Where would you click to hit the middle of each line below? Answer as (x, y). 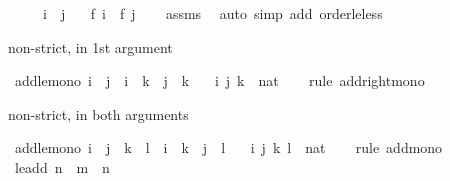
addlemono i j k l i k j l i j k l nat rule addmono (228, 147)
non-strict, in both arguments (98, 113)
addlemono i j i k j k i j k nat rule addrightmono (219, 80)
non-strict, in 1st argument (90, 46)
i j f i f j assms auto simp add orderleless (212, 13)
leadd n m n (62, 166)
